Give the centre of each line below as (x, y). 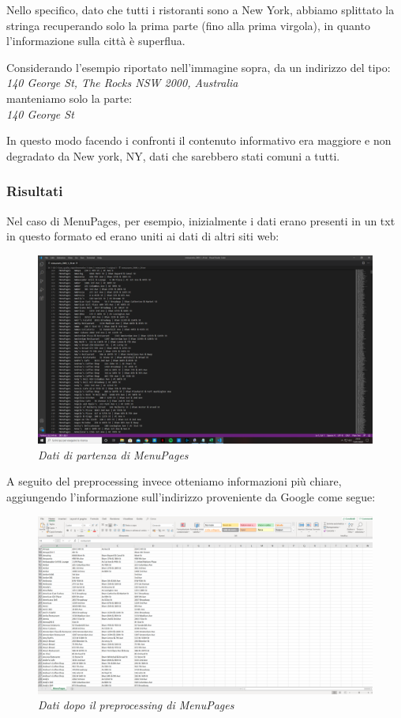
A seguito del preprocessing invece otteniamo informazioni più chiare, (174, 481)
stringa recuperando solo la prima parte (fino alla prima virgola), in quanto (188, 25)
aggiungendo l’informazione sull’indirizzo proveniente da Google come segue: (191, 497)
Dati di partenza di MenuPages (113, 454)
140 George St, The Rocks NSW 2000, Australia (122, 83)
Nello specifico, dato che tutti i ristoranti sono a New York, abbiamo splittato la (200, 9)
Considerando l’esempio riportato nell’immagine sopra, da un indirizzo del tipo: (199, 67)
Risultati (35, 191)
